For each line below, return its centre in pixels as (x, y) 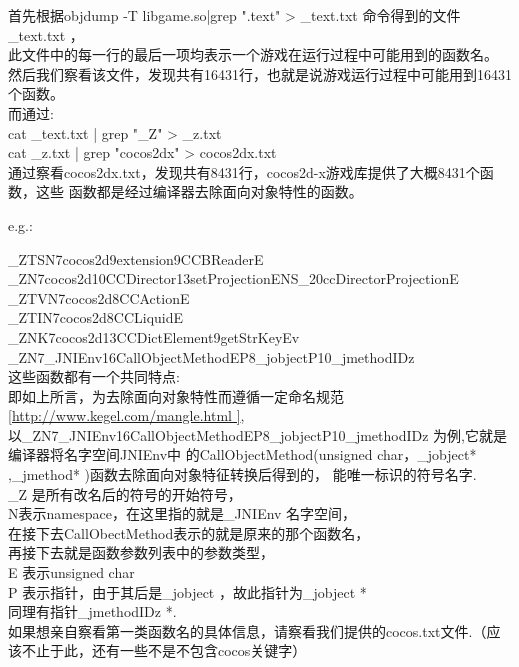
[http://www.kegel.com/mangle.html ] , (126, 415)
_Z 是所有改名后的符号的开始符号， (125, 493)
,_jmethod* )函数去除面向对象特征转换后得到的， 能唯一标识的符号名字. (242, 474)
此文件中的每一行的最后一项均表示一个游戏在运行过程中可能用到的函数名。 (253, 54)
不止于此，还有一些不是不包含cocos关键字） (164, 650)
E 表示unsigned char (71, 572)
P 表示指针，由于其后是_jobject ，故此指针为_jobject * (187, 591)
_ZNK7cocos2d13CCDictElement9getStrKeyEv (154, 336)
